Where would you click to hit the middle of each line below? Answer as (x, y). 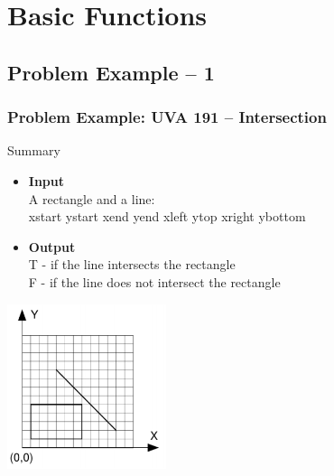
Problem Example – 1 (111, 72)
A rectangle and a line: (92, 198)
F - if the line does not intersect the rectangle (154, 281)
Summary (34, 150)
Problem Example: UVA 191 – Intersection (167, 117)
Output (52, 246)
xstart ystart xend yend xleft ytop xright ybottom (167, 216)
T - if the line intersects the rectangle (132, 264)
